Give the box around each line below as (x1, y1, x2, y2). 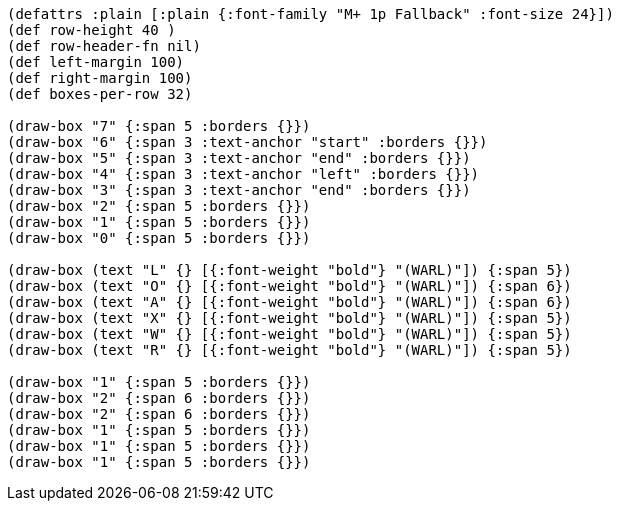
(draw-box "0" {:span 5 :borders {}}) (7, 230, 311, 246)
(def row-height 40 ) (7, 22, 176, 38)
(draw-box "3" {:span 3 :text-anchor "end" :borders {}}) (7, 182, 471, 198)
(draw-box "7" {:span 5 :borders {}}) (7, 118, 311, 134)
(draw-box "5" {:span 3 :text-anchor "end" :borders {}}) (7, 150, 471, 166)
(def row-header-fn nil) (7, 38, 201, 54)
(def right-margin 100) (7, 70, 193, 86)
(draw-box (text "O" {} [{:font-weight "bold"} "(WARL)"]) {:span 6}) (7, 278, 572, 294)
